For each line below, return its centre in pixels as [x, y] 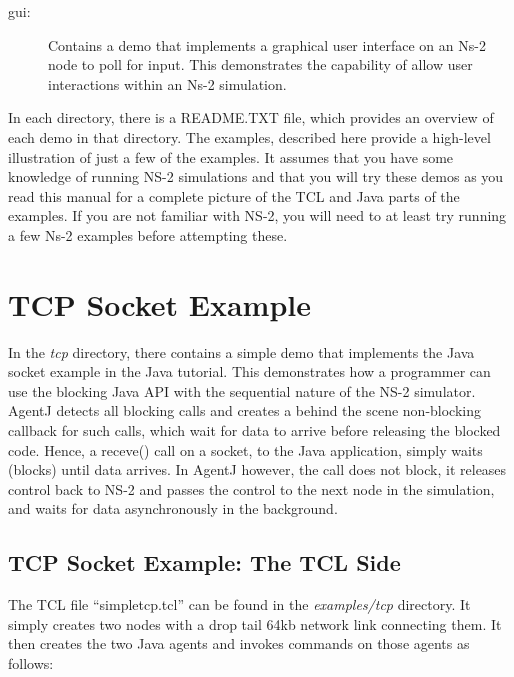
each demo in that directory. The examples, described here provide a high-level [249, 136]
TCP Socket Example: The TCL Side [204, 562]
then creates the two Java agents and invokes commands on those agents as [239, 643]
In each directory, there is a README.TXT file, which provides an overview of [251, 117]
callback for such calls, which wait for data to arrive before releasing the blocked [254, 430]
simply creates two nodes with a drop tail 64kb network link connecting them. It [255, 623]
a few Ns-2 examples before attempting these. [148, 234]
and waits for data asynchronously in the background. [173, 508]
